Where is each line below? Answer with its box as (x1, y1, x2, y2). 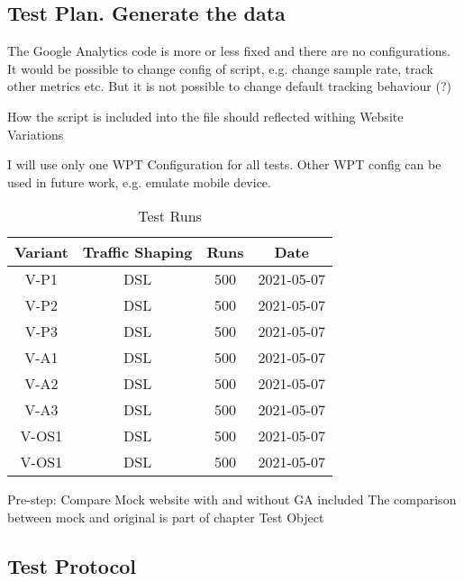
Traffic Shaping (82, 241, 193, 263)
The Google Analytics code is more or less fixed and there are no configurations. (7, 41, 450, 60)
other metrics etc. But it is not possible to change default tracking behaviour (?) (7, 77, 451, 95)
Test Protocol (7, 551, 136, 579)
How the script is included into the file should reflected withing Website (7, 106, 404, 125)
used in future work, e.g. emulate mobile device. (7, 172, 271, 191)
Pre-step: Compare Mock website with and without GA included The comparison (7, 490, 457, 509)
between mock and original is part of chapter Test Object (7, 507, 324, 526)
